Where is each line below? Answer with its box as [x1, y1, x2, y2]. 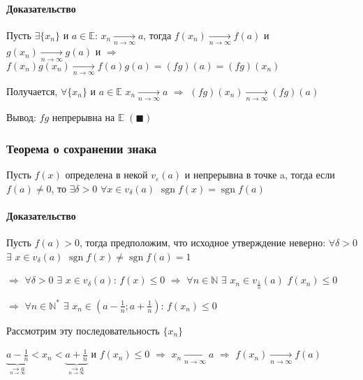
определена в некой [65, 167, 148, 182]
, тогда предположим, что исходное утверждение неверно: [79, 235, 326, 250]
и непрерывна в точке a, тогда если [184, 167, 335, 182]
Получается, [6, 83, 58, 98]
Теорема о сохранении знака [6, 139, 157, 157]
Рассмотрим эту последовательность [6, 323, 160, 337]
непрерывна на [52, 110, 115, 125]
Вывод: [6, 110, 36, 125]
